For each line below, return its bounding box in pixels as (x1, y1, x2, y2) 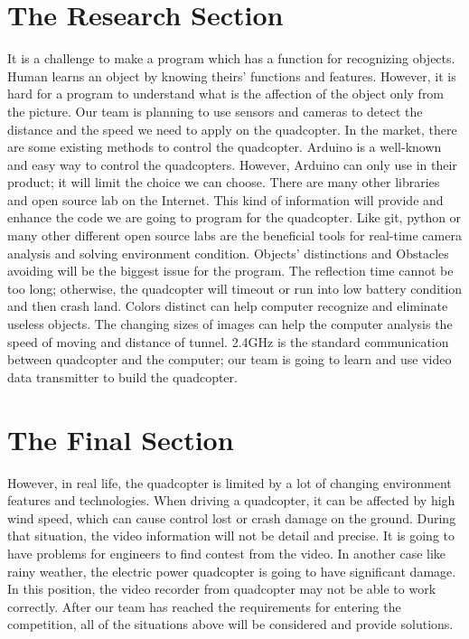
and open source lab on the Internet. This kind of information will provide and (7, 190, 444, 209)
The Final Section (7, 420, 234, 457)
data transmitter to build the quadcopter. (7, 367, 238, 386)
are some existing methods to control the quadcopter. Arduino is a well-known (7, 137, 442, 156)
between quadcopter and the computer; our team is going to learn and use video (7, 350, 452, 369)
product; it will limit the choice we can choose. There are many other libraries (7, 173, 440, 192)
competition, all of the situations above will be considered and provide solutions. (7, 615, 454, 634)
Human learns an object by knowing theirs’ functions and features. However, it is (7, 66, 456, 85)
